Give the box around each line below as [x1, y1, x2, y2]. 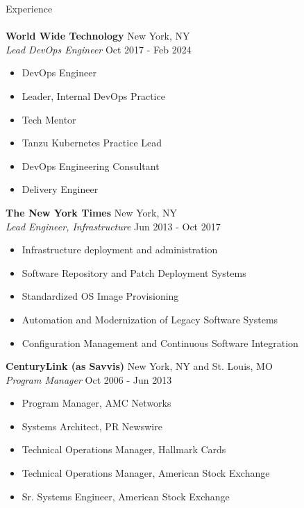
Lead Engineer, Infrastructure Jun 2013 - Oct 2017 [6, 219, 221, 233]
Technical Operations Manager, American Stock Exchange [22, 466, 270, 480]
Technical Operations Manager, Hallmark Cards [22, 442, 226, 457]
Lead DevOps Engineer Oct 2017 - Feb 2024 [6, 42, 192, 56]
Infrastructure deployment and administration [22, 242, 218, 257]
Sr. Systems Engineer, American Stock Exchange [22, 489, 230, 503]
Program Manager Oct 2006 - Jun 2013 [6, 372, 172, 387]
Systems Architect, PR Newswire [22, 418, 162, 433]
